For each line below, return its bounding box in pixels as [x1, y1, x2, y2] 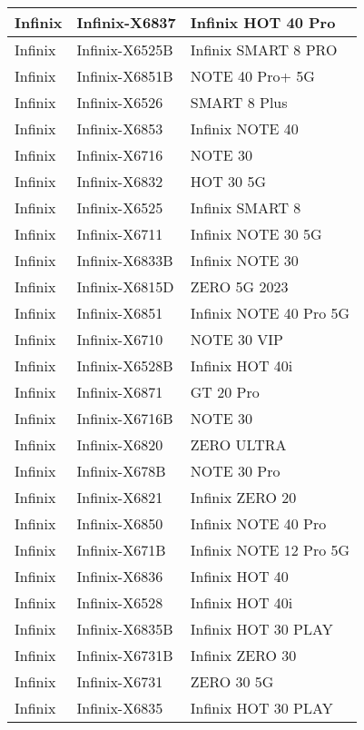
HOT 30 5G [190, 171, 266, 192]
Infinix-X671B [76, 539, 166, 560]
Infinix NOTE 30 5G [190, 223, 322, 244]
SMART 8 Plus [190, 92, 288, 113]
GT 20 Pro [190, 381, 260, 402]
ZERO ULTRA [190, 434, 287, 455]
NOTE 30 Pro [190, 460, 280, 481]
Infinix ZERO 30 [190, 645, 297, 666]
